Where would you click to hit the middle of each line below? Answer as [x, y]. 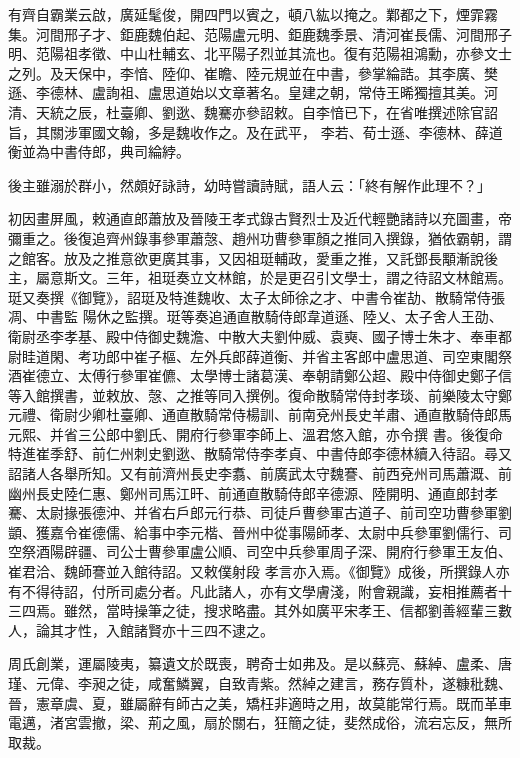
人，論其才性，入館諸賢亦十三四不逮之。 [141, 629]
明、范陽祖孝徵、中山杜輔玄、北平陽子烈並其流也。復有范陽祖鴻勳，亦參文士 [260, 53]
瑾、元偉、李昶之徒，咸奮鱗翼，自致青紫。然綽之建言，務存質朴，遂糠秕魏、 [260, 683]
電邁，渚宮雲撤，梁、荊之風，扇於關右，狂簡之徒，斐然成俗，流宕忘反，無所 [260, 722]
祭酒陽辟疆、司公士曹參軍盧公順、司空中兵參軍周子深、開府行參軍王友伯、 [266, 551]
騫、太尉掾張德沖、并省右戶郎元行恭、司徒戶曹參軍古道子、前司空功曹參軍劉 [260, 512]
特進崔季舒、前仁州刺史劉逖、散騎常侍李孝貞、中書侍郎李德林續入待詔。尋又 [260, 453]
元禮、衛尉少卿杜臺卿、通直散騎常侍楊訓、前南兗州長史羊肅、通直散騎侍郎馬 [260, 414]
